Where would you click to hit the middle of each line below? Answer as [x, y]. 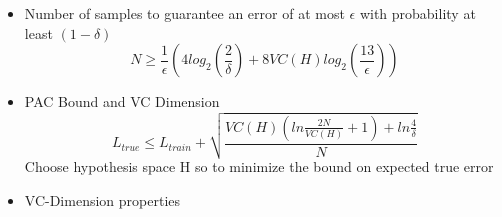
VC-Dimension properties [102, 200]
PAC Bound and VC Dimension [122, 101]
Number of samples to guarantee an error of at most [184, 13]
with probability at [417, 13]
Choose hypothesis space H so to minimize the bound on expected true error [259, 166]
